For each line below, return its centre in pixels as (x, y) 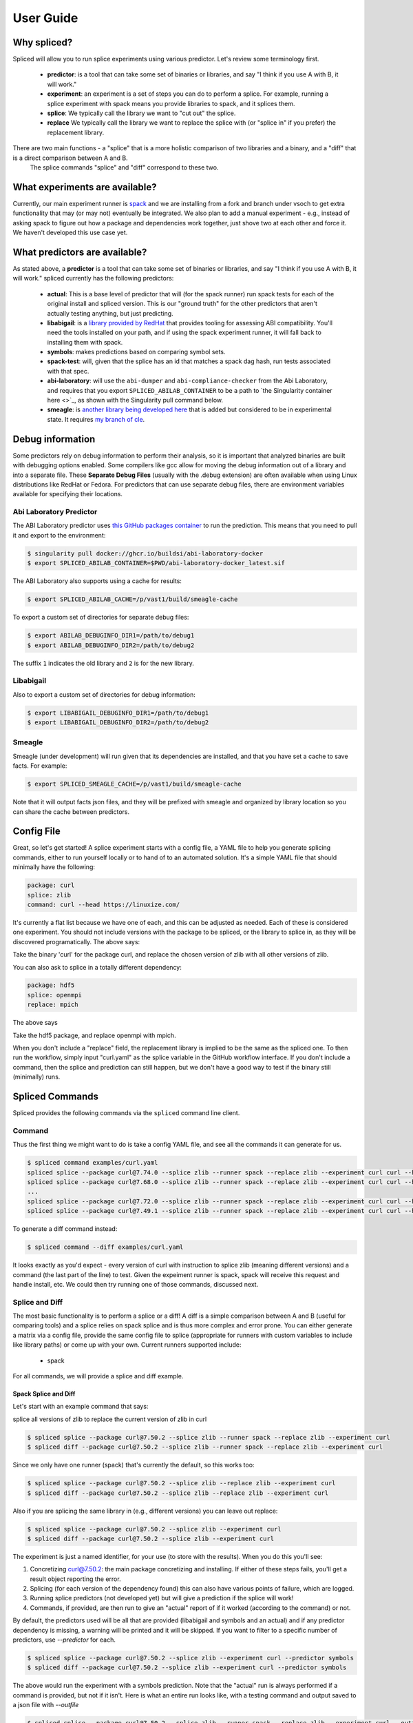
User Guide (45, 18)
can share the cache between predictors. (71, 812)
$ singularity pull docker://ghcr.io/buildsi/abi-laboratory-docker (145, 553)
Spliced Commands (56, 1097)
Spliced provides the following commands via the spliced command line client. (126, 1113)
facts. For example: (40, 766)
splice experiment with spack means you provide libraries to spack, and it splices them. (171, 103)
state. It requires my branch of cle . (96, 419)
